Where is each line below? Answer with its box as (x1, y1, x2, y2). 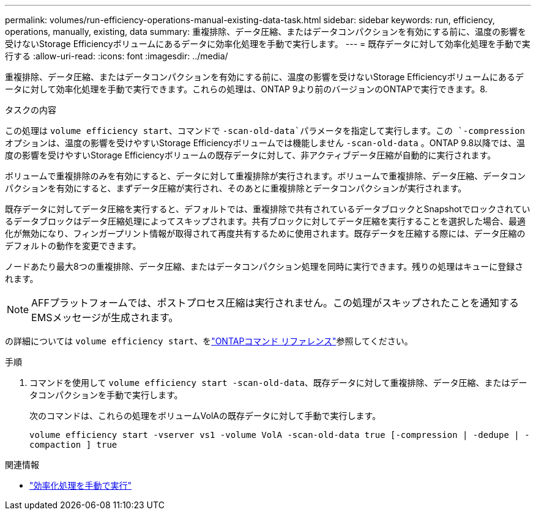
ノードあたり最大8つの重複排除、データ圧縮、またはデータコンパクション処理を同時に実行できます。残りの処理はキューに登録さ (5, 261, 524, 272)
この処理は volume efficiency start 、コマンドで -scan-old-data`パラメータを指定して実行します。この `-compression (5, 125, 525, 136)
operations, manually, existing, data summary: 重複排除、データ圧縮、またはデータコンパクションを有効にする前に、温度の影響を (5, 26, 526, 37)
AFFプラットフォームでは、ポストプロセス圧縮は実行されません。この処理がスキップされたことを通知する (31, 297, 519, 309)
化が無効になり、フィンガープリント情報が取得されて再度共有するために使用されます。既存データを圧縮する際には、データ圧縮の (5, 228, 526, 239)
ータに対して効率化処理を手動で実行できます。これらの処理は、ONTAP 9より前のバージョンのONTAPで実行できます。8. (5, 84, 488, 94)
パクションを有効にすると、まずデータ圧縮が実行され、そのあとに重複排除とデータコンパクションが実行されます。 (5, 183, 467, 193)
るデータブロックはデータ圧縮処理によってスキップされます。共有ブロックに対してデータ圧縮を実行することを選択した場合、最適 (5, 216, 526, 226)
